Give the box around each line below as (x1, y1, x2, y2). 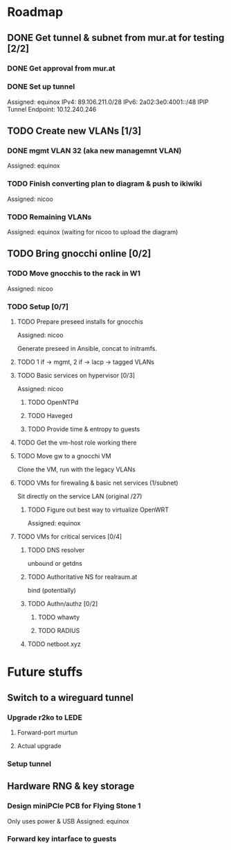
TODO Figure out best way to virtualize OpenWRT (27, 505, 169, 514)
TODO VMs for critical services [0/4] (17, 532, 122, 541)
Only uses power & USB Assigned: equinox (7, 817, 129, 825)
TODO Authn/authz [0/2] (27, 600, 98, 608)
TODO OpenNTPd (27, 398, 79, 406)
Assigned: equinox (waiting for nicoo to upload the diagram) (7, 228, 178, 236)
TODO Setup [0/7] (7, 302, 69, 311)
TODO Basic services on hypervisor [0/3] (17, 372, 136, 380)
